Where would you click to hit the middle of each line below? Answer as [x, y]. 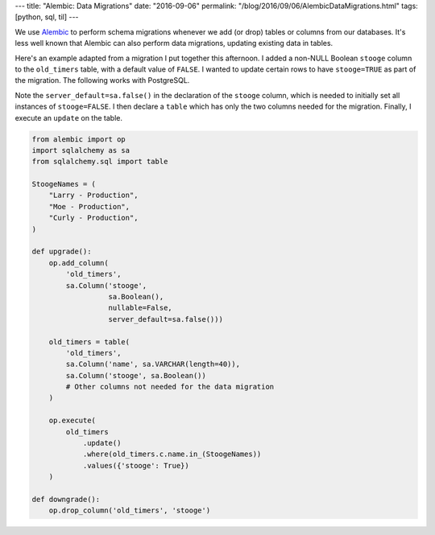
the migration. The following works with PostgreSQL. [102, 80]
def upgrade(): [62, 252]
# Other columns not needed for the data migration [170, 387]
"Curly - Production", [93, 218]
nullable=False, [140, 308]
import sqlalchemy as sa [81, 150]
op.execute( [72, 421]
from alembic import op [79, 139]
